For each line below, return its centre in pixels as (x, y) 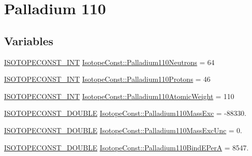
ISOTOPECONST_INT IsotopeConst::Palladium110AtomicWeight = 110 (119, 96)
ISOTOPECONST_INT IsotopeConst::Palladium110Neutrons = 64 (110, 62)
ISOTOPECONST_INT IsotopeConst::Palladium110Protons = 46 (107, 79)
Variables (29, 40)
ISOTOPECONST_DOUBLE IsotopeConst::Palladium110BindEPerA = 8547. (127, 147)
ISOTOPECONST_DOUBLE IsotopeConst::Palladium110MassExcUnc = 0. (123, 130)
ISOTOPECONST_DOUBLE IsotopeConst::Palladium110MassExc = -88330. (125, 113)
